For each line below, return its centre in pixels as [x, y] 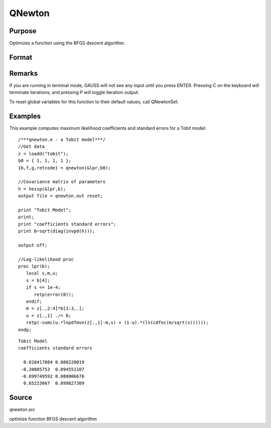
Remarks [24, 73]
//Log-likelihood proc [46, 259]
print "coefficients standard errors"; [67, 224]
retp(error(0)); [54, 294]
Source [21, 398]
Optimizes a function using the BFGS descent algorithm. [67, 43]
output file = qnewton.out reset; [60, 196]
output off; [33, 245]
